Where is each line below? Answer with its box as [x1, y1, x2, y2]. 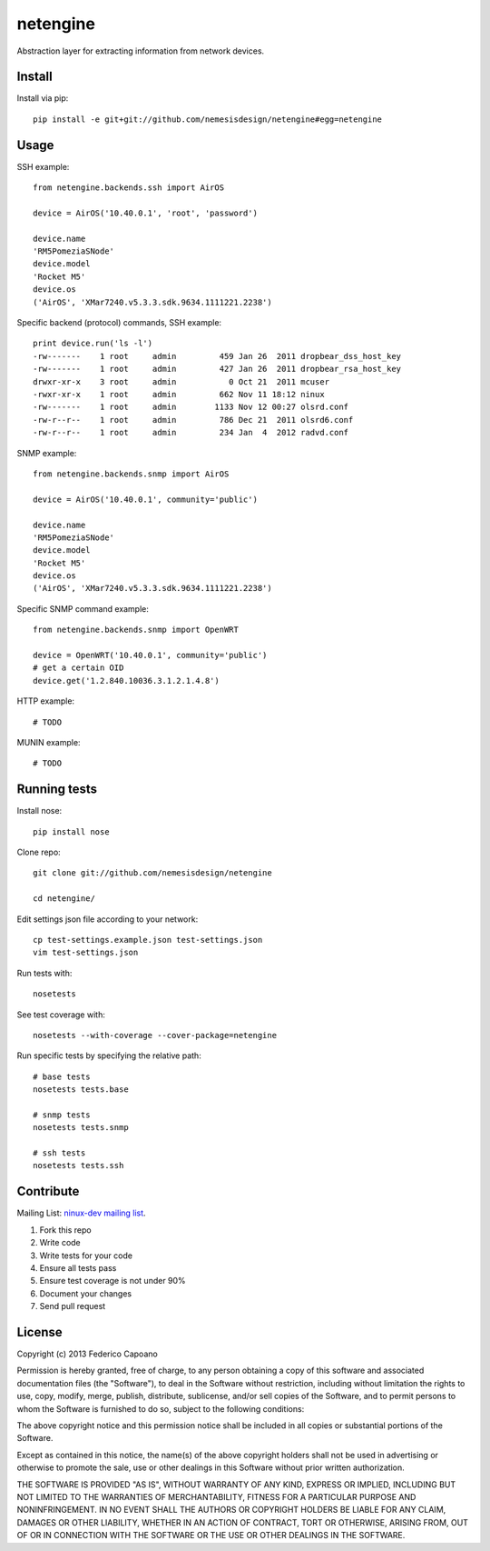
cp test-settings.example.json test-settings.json [33, 935, 263, 946]
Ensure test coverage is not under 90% [39, 1276, 186, 1286]
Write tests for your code [39, 1250, 133, 1261]
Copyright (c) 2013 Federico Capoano [16, 1348, 158, 1359]
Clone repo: [16, 846, 61, 858]
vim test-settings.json [33, 947, 139, 958]
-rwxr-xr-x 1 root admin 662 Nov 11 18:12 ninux [33, 389, 326, 399]
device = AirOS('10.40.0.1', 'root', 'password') [33, 207, 259, 218]
